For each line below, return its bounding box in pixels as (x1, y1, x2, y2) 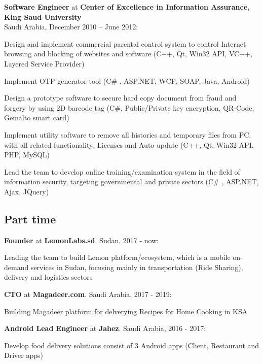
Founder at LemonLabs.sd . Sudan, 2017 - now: (4, 235, 159, 245)
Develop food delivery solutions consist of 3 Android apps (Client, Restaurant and (4, 340, 259, 350)
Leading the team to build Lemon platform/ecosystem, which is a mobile (4, 252, 231, 262)
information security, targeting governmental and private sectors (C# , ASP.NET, (4, 176, 259, 187)
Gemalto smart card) (4, 112, 69, 123)
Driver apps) (4, 350, 43, 360)
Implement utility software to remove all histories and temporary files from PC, (4, 129, 251, 140)
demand (4, 261, 29, 272)
